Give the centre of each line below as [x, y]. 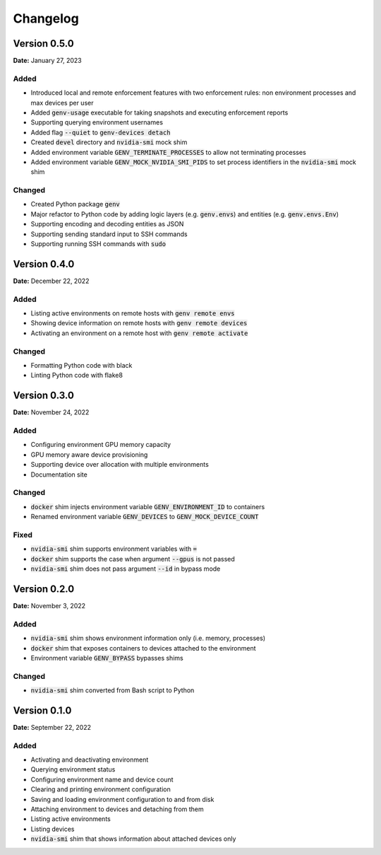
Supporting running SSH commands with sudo [98, 244]
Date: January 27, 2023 [47, 61]
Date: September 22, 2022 [52, 727]
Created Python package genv [75, 204]
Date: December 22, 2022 [51, 281]
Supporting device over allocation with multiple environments [120, 465]
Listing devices [53, 829]
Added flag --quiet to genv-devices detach [101, 132]
